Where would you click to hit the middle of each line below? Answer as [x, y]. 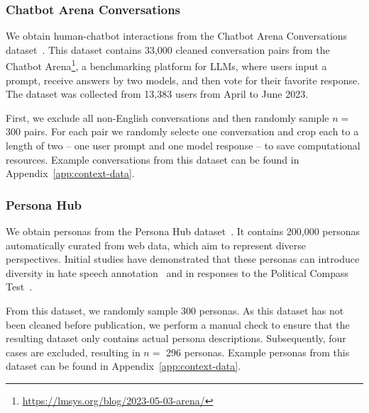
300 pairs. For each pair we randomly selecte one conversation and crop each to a [182, 131]
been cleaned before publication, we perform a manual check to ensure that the [178, 324]
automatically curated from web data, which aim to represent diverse [156, 245]
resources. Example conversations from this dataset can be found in [153, 159]
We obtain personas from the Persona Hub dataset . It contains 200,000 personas [183, 231]
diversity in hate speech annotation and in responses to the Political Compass [177, 272]
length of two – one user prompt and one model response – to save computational [183, 146]
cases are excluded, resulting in [73, 352]
